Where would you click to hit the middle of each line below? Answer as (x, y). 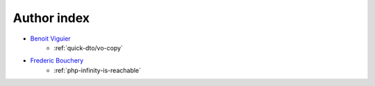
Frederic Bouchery (57, 61)
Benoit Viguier (50, 39)
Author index (51, 18)
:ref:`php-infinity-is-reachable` (98, 70)
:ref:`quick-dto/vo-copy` (88, 47)
